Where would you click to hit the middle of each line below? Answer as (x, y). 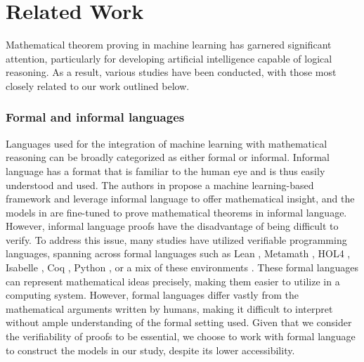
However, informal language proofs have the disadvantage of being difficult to (172, 226)
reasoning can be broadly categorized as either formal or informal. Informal (168, 157)
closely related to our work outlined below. (98, 85)
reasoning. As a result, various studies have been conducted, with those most (171, 72)
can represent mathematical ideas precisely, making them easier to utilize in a (173, 281)
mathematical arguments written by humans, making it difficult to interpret (169, 308)
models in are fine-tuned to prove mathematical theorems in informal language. (176, 212)
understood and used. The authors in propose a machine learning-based (160, 185)
